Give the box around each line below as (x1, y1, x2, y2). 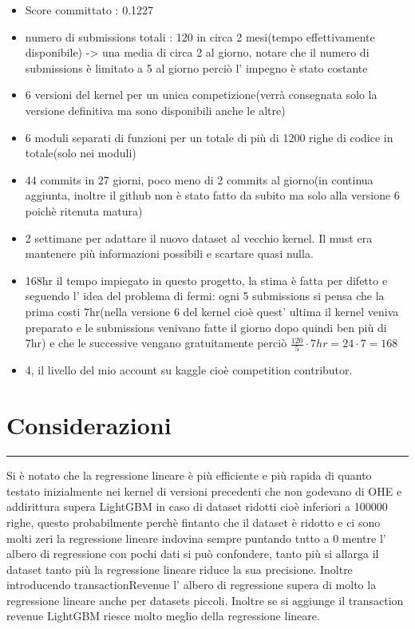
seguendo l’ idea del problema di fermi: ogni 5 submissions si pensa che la (25, 287, 385, 304)
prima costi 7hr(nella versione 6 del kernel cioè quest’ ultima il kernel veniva (25, 303, 399, 319)
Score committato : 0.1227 (25, 2, 154, 18)
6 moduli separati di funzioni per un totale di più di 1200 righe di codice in (25, 129, 393, 145)
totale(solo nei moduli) (25, 144, 136, 161)
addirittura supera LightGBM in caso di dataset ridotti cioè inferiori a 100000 (6, 498, 388, 515)
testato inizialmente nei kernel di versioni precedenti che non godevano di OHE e (6, 482, 402, 499)
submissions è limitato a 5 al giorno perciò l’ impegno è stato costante (25, 59, 368, 76)
